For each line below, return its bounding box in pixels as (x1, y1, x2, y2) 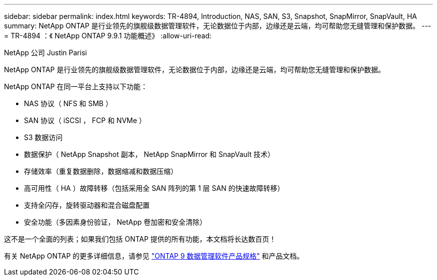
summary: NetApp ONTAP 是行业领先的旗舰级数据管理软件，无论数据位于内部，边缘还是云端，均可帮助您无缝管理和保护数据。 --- (4, 21, 432, 30)
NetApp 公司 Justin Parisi (4, 48, 87, 57)
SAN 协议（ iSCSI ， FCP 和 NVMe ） (24, 116, 146, 125)
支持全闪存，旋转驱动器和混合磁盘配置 (24, 201, 150, 209)
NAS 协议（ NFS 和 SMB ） (24, 99, 113, 108)
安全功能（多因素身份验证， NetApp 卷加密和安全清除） (24, 218, 207, 226)
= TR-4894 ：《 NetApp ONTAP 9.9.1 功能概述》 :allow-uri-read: (4, 31, 212, 40)
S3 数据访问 (24, 133, 63, 141)
